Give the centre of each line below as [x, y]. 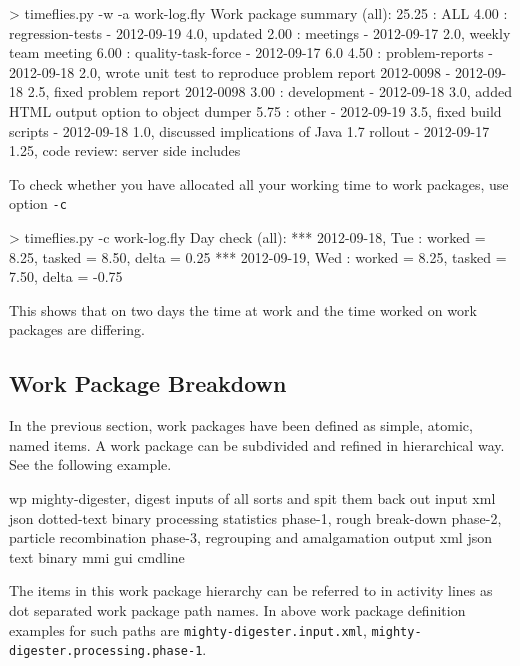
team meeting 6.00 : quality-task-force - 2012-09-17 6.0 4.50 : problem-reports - [251, 52]
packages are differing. [77, 329]
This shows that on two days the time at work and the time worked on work [243, 309]
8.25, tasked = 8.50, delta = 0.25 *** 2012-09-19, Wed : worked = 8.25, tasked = [258, 256]
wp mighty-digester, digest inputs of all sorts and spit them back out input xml [252, 497]
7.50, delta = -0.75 [66, 276]
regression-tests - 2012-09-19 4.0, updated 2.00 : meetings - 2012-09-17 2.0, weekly [260, 32]
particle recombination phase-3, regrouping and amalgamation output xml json [250, 537]
